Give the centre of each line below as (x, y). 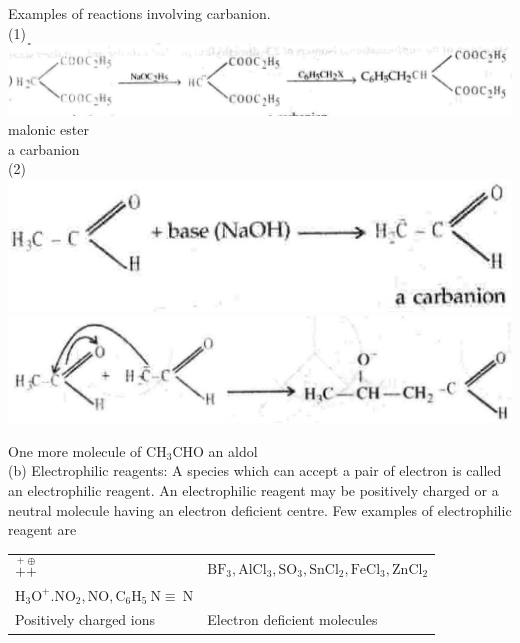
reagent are (42, 529)
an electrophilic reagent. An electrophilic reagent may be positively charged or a (253, 490)
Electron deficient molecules (292, 619)
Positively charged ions (85, 619)
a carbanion (44, 148)
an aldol (233, 450)
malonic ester (48, 129)
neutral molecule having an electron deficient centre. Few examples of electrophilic (260, 509)
